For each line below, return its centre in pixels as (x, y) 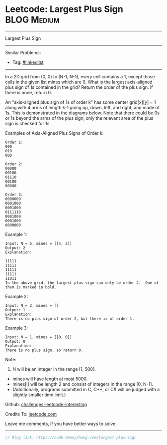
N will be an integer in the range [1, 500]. (54, 369)
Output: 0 (15, 341)
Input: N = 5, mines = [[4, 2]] (39, 243)
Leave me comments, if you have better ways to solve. (61, 424)
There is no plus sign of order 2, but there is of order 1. (70, 319)
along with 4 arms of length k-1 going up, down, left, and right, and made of (83, 107)
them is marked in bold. (31, 287)
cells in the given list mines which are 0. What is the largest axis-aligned (79, 82)
